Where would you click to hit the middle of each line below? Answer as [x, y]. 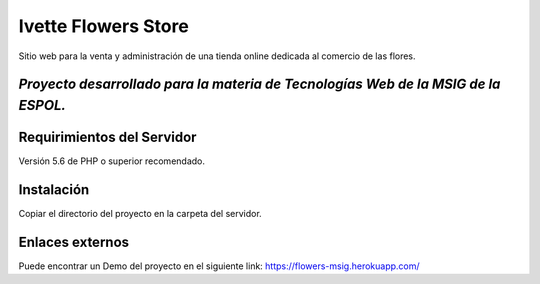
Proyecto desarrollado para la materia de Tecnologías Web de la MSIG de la [259, 84]
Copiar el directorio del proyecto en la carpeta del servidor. [140, 213]
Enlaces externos [74, 241]
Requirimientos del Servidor [107, 136]
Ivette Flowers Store [103, 26]
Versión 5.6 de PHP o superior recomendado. [111, 161]
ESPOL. [42, 105]
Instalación [54, 189]
